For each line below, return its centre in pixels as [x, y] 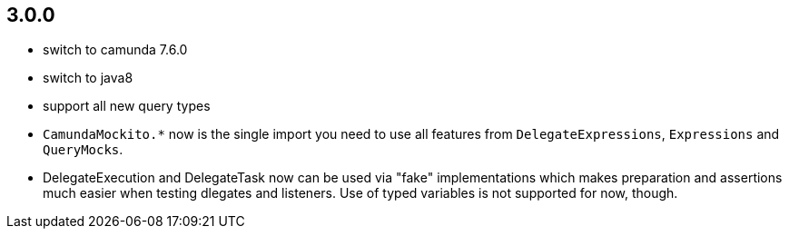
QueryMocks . [83, 150]
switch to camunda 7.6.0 [115, 50]
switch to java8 [88, 78]
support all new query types [127, 106]
